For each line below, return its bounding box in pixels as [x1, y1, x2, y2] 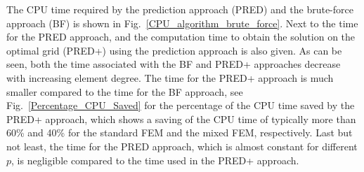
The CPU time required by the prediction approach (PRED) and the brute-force [6, 2, 353, 16]
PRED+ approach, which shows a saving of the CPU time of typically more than [6, 111, 356, 126]
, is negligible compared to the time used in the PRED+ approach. [11, 152, 299, 167]
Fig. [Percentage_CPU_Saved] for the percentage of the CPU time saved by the [6, 98, 355, 113]
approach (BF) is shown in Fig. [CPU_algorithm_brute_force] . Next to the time [6, 15, 358, 30]
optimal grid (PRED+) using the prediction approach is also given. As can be [6, 43, 342, 57]
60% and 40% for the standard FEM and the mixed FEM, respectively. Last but [6, 125, 353, 140]
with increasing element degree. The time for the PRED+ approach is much [6, 70, 334, 85]
